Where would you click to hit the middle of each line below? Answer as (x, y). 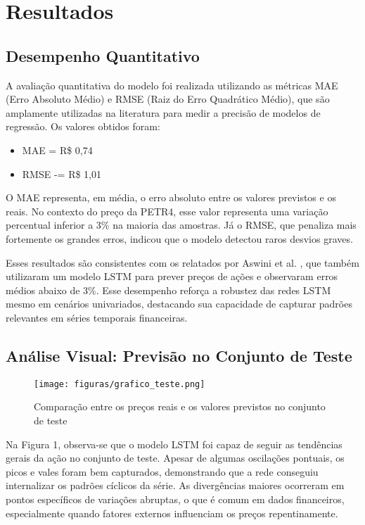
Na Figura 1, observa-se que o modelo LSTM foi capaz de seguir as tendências (174, 444)
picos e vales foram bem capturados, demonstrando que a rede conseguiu (162, 471)
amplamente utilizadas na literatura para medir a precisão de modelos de (163, 112)
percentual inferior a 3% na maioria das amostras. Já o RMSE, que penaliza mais (181, 225)
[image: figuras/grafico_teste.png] (120, 384)
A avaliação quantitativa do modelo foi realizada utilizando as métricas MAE (172, 85)
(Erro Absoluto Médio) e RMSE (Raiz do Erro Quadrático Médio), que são (168, 99)
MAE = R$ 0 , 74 (57, 150)
